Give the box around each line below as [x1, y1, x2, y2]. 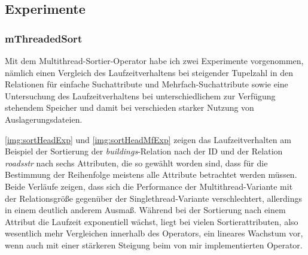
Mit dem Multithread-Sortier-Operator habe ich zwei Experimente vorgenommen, [5, 54, 304, 66]
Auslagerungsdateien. [5, 113, 83, 125]
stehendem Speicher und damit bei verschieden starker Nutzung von [5, 101, 254, 114]
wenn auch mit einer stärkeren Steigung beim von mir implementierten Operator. [5, 238, 303, 251]
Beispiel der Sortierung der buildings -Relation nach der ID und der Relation [5, 145, 283, 157]
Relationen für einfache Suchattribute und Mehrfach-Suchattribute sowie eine [5, 78, 288, 90]
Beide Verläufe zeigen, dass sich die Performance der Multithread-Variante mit [5, 180, 293, 192]
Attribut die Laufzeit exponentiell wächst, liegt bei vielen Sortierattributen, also [5, 215, 298, 227]
